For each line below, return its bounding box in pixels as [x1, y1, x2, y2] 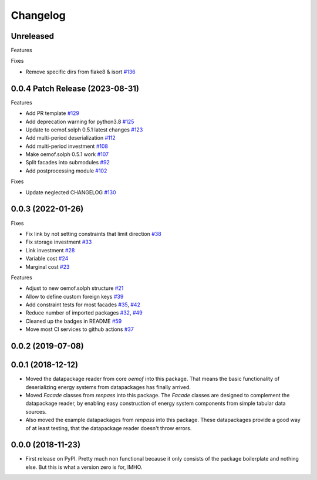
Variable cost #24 [25, 255, 69, 262]
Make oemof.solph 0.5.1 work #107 [25, 151, 109, 158]
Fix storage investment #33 [25, 238, 92, 246]
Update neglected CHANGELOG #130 [25, 188, 117, 196]
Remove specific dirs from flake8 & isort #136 [25, 68, 136, 75]
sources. [25, 408, 47, 415]
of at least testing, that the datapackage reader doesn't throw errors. [25, 424, 192, 431]
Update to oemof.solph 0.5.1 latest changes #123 [25, 126, 143, 133]
